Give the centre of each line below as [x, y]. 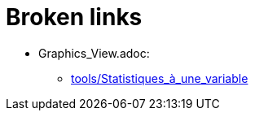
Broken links [74, 17]
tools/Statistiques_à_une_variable [160, 78]
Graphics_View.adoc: [94, 53]
